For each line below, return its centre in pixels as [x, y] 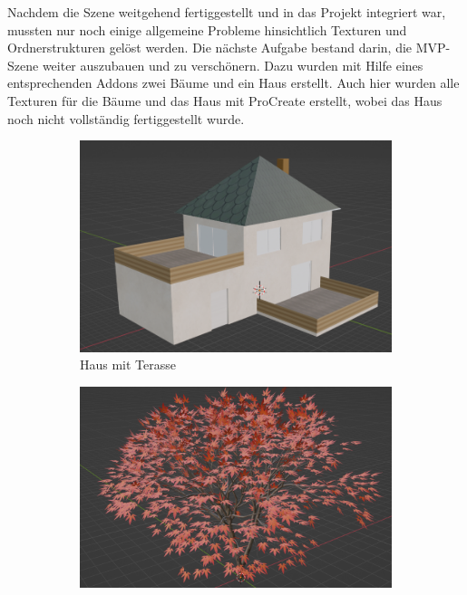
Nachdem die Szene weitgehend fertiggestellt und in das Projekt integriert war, [227, 12]
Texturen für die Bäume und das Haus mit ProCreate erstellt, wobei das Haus [225, 100]
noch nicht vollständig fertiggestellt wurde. [126, 118]
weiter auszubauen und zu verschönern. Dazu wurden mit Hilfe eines [233, 65]
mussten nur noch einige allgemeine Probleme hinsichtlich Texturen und [207, 29]
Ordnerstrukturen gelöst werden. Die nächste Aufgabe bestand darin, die [210, 48]
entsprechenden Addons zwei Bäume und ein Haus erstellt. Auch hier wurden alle [233, 83]
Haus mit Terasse [128, 365]
